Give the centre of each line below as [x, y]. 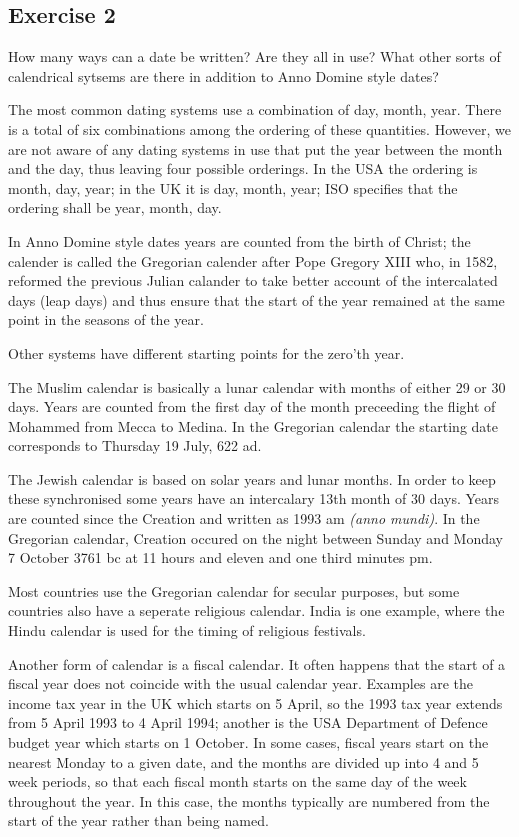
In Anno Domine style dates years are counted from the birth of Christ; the [239, 240]
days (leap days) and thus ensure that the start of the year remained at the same [256, 299]
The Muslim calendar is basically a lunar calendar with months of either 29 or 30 [257, 386]
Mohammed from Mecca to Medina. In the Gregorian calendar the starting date [253, 425]
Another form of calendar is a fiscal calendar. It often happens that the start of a [257, 663]
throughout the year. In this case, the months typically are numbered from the [249, 800]
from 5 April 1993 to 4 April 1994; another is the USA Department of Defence [248, 722]
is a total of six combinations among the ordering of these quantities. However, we [259, 128]
